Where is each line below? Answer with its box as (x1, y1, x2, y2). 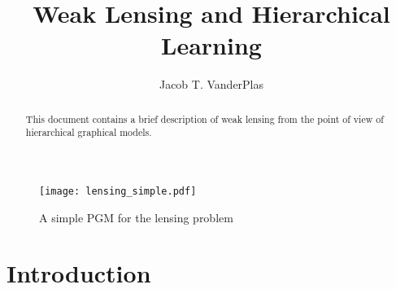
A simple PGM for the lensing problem (39, 208, 233, 226)
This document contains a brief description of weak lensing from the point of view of (25, 112, 384, 125)
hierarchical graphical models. (25, 125, 152, 139)
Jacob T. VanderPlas (159, 76, 264, 93)
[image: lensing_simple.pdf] (39, 186, 197, 198)
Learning (161, 28, 262, 62)
